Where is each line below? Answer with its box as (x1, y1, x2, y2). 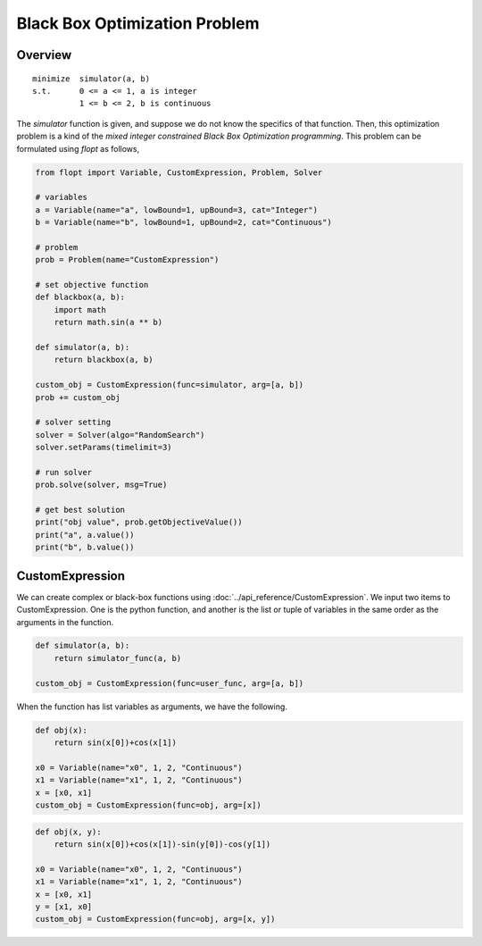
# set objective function (35, 280, 149, 290)
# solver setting (35, 417, 112, 428)
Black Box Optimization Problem (16, 13, 260, 33)
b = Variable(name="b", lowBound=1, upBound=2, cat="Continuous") (35, 217, 332, 228)
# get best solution (35, 505, 125, 515)
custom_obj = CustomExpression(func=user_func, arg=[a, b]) (35, 678, 304, 688)
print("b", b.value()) (35, 542, 135, 553)
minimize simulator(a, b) (32, 73, 151, 84)
